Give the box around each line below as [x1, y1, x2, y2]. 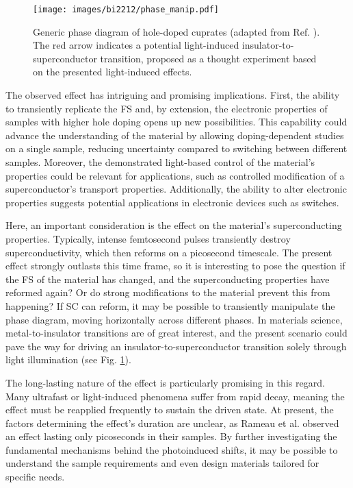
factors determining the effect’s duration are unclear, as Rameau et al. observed [5, 415, 339, 430]
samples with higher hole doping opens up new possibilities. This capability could [5, 114, 348, 129]
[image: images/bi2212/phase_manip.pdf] [33, 5, 220, 14]
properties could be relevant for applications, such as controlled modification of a [5, 168, 345, 182]
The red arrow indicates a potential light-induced [33, 38, 239, 52]
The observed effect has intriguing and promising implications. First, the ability [5, 88, 340, 102]
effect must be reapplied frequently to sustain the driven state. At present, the [5, 402, 334, 417]
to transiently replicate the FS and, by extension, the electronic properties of [5, 101, 328, 115]
